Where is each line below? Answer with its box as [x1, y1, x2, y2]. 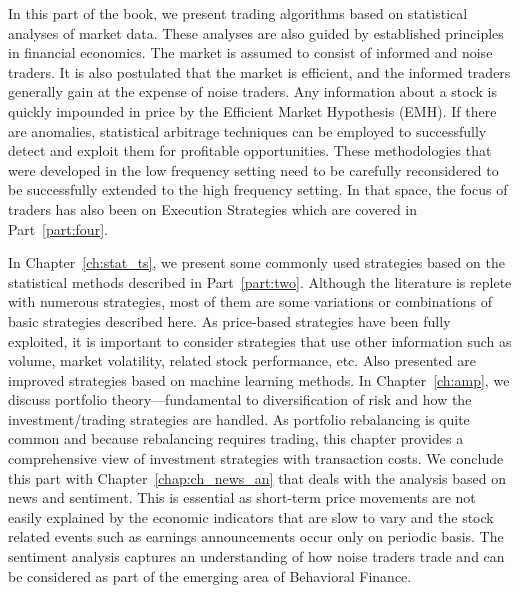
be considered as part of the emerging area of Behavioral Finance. [8, 565, 412, 586]
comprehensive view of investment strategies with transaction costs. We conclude [8, 448, 504, 469]
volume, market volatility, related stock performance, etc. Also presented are [8, 350, 476, 371]
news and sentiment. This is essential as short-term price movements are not [8, 487, 476, 508]
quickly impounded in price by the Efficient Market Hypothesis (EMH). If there [8, 100, 497, 121]
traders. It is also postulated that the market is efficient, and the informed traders [8, 61, 511, 82]
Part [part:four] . [8, 218, 108, 239]
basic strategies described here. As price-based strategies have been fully [8, 310, 451, 331]
